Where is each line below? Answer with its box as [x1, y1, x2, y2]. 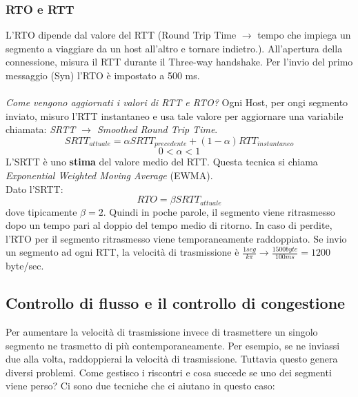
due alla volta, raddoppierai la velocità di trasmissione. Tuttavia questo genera [6, 352, 338, 366]
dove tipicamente [6, 204, 77, 218]
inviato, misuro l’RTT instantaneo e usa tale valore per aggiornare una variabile [6, 108, 344, 123]
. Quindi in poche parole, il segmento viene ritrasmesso [103, 204, 335, 218]
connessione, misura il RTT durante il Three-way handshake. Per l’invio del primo [6, 54, 353, 69]
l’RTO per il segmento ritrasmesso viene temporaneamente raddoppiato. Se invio [6, 231, 347, 245]
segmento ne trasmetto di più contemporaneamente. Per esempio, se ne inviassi [6, 338, 340, 352]
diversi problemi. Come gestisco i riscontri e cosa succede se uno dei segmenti [6, 365, 332, 379]
